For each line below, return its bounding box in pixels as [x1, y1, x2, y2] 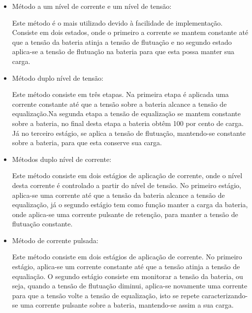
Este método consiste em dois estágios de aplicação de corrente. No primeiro [12, 251, 242, 262]
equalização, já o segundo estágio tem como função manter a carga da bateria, [12, 199, 248, 210]
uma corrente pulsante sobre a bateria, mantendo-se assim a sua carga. [20, 300, 234, 310]
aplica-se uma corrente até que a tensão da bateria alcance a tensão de [12, 189, 225, 200]
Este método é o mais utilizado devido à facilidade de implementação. [12, 17, 223, 28]
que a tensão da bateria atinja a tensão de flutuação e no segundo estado [12, 36, 232, 47]
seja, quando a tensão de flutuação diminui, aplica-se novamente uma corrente [12, 281, 248, 291]
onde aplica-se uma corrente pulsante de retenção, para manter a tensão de [12, 209, 238, 219]
